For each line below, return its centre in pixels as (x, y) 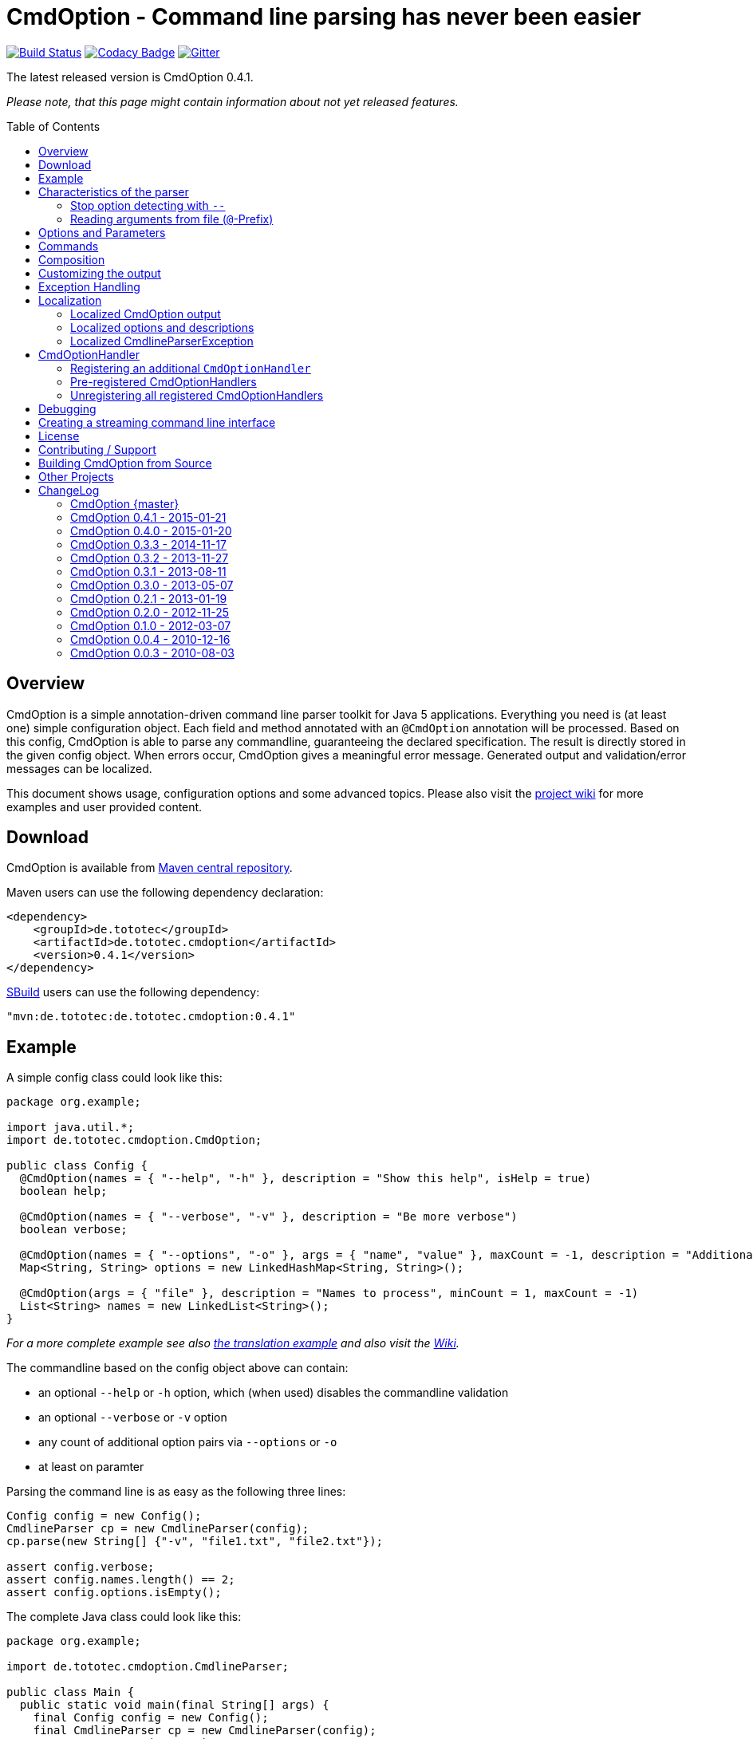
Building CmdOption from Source (125, 463)
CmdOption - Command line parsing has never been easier (324, 17)
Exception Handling (89, 286)
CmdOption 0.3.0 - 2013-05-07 (152, 585)
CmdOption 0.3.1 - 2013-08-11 (148, 571)
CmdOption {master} (125, 503)
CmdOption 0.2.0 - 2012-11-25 (150, 612)
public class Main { (71, 1692)
